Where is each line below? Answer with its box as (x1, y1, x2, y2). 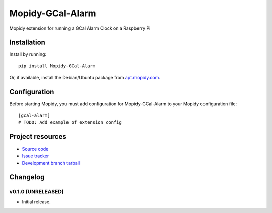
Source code (22, 146, 49, 152)
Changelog (9, 173, 45, 181)
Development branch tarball (22, 160, 80, 166)
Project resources (9, 132, 66, 141)
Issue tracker (22, 153, 49, 159)
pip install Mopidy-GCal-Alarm (18, 63, 96, 69)
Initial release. (22, 199, 51, 205)
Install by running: (9, 51, 47, 57)
